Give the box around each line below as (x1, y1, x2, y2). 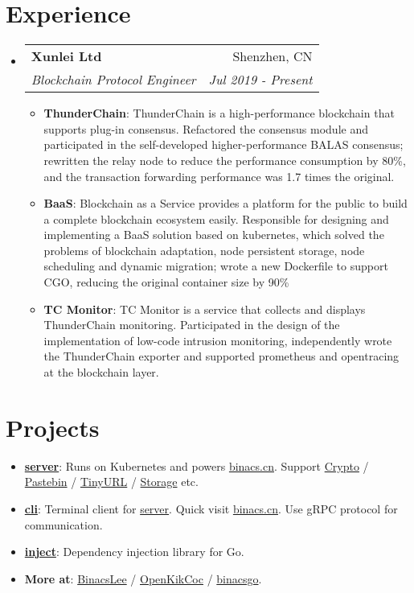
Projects (6, 410, 100, 443)
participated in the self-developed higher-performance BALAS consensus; (43, 136, 404, 153)
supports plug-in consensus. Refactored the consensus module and (43, 120, 368, 137)
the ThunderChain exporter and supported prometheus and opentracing (43, 348, 400, 364)
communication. (24, 516, 103, 533)
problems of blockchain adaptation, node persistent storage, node (43, 241, 365, 258)
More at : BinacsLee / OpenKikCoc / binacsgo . (24, 570, 262, 587)
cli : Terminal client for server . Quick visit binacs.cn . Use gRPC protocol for (24, 500, 398, 517)
